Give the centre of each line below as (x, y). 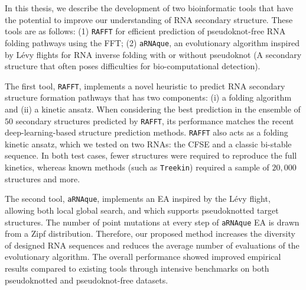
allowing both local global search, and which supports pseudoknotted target (142, 210)
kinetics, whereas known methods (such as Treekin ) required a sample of (137, 167)
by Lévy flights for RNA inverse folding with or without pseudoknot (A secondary (153, 54)
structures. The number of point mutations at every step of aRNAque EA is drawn (152, 222)
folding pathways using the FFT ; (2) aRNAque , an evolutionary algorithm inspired (152, 42)
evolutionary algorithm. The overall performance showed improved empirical (143, 257)
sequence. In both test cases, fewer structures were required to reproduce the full (151, 155)
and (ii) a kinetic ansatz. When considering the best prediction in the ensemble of (153, 109)
